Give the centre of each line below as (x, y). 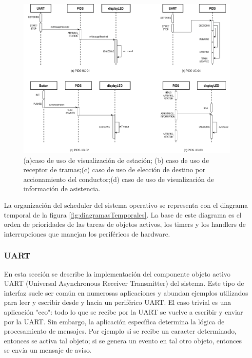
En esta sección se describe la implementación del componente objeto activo (117, 273)
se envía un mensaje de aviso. (48, 350)
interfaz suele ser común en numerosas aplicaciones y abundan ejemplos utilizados (126, 292)
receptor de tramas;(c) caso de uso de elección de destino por (115, 169)
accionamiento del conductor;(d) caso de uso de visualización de (119, 179)
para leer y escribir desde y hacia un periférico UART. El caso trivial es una (118, 302)
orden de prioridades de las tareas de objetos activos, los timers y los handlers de (125, 224)
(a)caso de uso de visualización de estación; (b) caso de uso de (116, 160)
